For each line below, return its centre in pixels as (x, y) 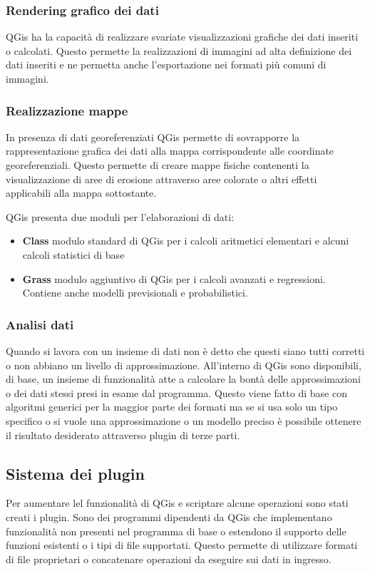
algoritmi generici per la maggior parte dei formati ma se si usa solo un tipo (172, 407)
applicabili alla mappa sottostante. (81, 193)
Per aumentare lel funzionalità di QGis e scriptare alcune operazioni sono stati (177, 503)
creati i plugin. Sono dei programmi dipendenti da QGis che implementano (169, 516)
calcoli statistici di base (73, 254)
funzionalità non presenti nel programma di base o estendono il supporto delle (176, 531)
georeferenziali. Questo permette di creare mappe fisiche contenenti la (158, 165)
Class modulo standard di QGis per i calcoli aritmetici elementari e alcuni (186, 241)
